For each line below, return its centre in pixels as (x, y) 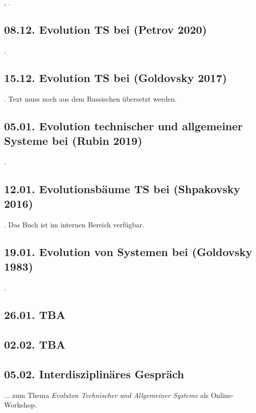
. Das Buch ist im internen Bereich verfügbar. (74, 224)
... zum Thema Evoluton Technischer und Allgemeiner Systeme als (106, 395)
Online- (222, 395)
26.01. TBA (35, 315)
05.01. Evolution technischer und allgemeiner (123, 126)
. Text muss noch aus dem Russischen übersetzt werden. (91, 98)
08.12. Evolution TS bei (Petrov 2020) (106, 29)
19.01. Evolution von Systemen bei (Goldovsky (128, 251)
